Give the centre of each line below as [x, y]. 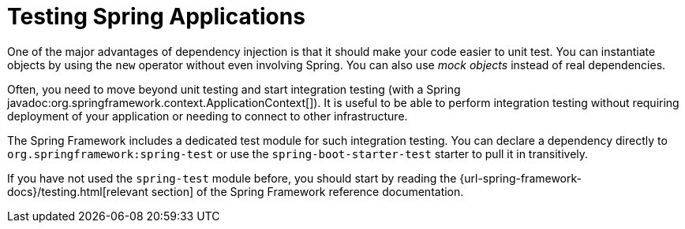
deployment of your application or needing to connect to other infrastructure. [208, 116]
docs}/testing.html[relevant [78, 191]
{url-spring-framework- [520, 178]
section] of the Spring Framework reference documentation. [307, 191]
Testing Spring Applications [156, 17]
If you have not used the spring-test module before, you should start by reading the [232, 178]
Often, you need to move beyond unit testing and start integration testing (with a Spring [234, 89]
